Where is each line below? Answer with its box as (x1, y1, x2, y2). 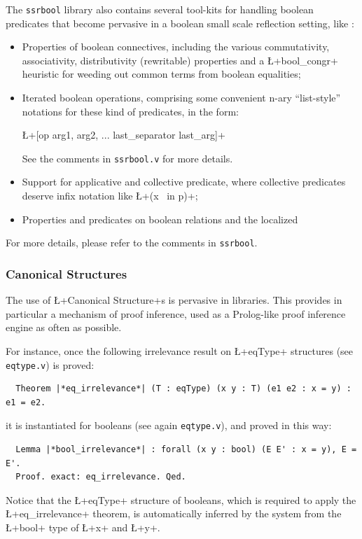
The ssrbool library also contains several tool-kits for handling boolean (6, 2, 314, 16)
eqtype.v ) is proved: (6, 357, 95, 372)
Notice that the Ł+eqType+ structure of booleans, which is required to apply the (6, 492, 356, 507)
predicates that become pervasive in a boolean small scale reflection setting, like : (6, 15, 354, 30)
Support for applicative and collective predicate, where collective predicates (22, 174, 346, 189)
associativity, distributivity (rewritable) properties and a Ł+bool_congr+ (22, 52, 338, 67)
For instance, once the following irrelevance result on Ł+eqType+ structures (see (6, 343, 354, 358)
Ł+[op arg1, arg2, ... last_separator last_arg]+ (22, 127, 225, 142)
